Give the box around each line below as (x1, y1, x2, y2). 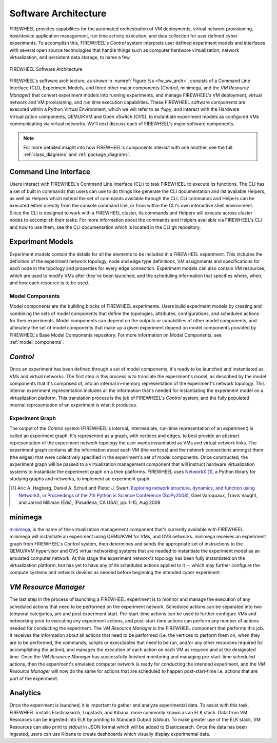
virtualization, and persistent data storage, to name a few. (9, 54, 131, 61)
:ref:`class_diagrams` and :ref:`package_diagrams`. (23, 151, 131, 158)
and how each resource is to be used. (9, 280, 89, 286)
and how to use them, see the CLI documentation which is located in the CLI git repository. (9, 224, 201, 230)
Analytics (9, 689, 41, 697)
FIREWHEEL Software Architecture (9, 66, 83, 72)
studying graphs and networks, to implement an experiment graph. (9, 475, 151, 482)
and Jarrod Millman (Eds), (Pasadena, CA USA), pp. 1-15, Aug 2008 (18, 499, 161, 505)
